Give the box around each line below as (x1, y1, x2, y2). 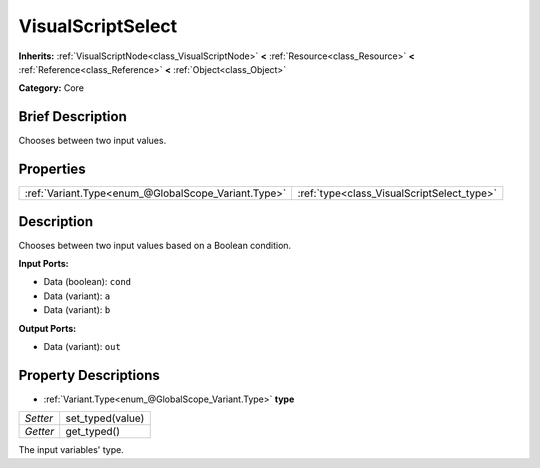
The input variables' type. (18, 444, 124, 456)
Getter (24, 425, 55, 439)
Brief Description (18, 108, 127, 125)
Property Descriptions (18, 366, 160, 384)
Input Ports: (18, 258, 69, 270)
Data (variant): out (43, 341, 122, 352)
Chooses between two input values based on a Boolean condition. (18, 239, 292, 251)
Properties (18, 161, 86, 178)
